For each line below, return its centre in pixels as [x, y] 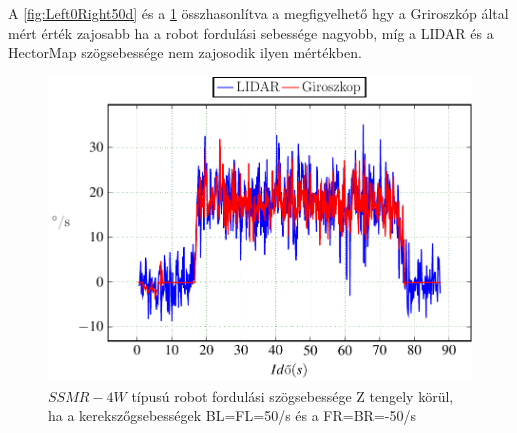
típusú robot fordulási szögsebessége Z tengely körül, [292, 395]
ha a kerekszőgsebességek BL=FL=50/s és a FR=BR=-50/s [232, 415]
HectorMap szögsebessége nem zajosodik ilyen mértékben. [185, 52]
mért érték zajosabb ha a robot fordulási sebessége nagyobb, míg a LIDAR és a [251, 32]
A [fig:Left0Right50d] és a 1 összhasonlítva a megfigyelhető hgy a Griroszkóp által [258, 13]
